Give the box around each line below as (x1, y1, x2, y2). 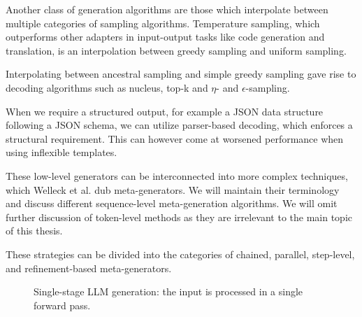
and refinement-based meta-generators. (6, 260, 172, 275)
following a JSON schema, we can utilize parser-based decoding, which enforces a (6, 118, 353, 132)
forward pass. (34, 297, 91, 312)
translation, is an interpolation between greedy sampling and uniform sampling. (6, 43, 347, 57)
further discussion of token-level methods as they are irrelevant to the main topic (6, 209, 353, 224)
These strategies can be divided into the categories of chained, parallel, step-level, (6, 246, 355, 261)
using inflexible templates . (6, 145, 117, 160)
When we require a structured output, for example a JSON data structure (6, 104, 324, 118)
